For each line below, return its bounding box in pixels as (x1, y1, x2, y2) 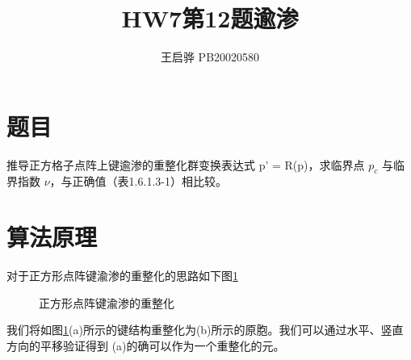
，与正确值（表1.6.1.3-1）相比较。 (49, 173, 227, 190)
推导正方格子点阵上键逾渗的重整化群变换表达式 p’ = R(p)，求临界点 (6, 156, 365, 173)
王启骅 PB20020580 (160, 48, 260, 65)
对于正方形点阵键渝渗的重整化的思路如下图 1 (6, 267, 238, 284)
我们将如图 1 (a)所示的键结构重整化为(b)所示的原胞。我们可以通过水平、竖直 (6, 321, 404, 338)
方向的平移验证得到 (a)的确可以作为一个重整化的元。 (6, 337, 285, 354)
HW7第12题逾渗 (121, 2, 299, 35)
